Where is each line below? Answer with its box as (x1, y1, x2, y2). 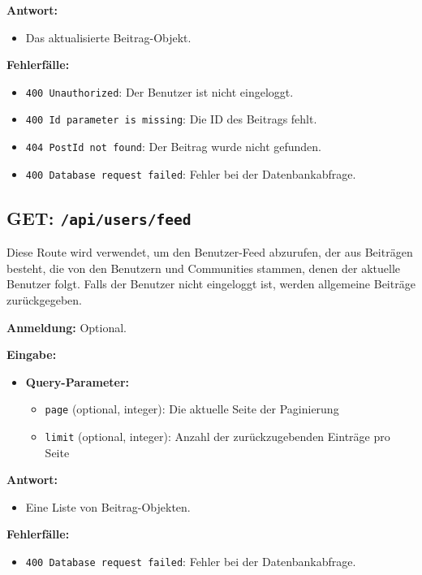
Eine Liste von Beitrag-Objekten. (25, 498, 191, 515)
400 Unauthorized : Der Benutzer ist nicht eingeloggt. (25, 83, 294, 100)
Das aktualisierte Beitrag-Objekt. (25, 28, 192, 45)
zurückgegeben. (6, 291, 82, 308)
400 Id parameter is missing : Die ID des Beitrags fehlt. (25, 110, 317, 128)
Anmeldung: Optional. (6, 318, 127, 335)
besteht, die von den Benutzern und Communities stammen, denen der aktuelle (6, 259, 401, 276)
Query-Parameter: (25, 373, 130, 390)
